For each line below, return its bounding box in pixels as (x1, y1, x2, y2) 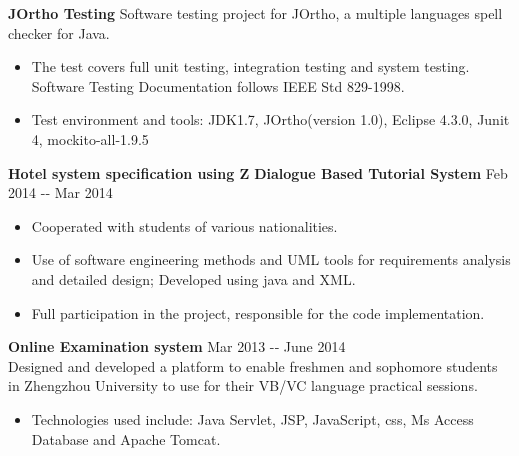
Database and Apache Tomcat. (31, 428, 221, 449)
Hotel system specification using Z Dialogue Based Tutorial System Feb (8, 162, 508, 183)
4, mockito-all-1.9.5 (31, 128, 149, 149)
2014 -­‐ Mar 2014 (8, 182, 113, 203)
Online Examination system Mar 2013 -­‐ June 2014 (8, 336, 346, 357)
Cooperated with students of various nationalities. (31, 215, 338, 236)
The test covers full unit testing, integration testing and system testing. (31, 56, 470, 77)
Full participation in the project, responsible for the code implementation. (31, 302, 485, 323)
